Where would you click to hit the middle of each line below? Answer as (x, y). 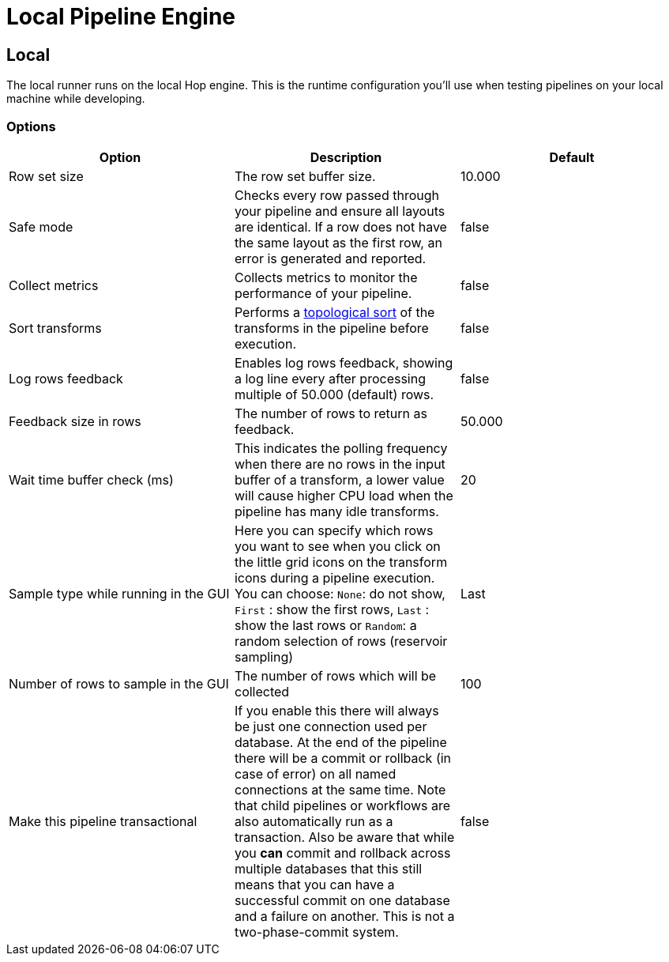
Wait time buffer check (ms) (91, 479)
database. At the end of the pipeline (340, 742)
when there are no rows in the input (340, 464)
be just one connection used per (331, 726)
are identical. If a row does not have (340, 226)
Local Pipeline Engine (121, 17)
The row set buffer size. (305, 176)
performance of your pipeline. (323, 293)
